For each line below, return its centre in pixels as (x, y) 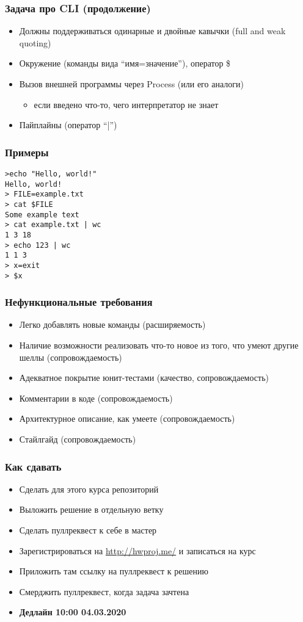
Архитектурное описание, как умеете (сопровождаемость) (127, 418)
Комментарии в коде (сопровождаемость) (96, 398)
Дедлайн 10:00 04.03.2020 (73, 612)
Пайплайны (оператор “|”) (68, 125)
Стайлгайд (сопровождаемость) (78, 439)
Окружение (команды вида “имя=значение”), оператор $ (125, 63)
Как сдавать (33, 466)
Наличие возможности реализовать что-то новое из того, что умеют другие (159, 345)
